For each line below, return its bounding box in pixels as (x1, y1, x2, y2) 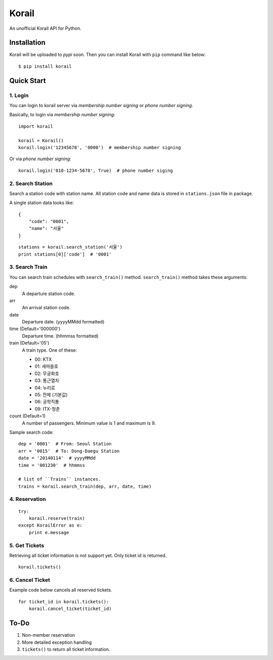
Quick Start (9, 76, 46, 85)
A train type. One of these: (22, 347, 77, 353)
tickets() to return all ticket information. (22, 646, 111, 652)
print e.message (28, 530, 69, 535)
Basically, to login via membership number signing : (9, 112, 116, 118)
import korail (18, 123, 53, 129)
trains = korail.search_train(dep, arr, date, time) (18, 483, 152, 489)
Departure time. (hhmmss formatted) (22, 333, 99, 339)
